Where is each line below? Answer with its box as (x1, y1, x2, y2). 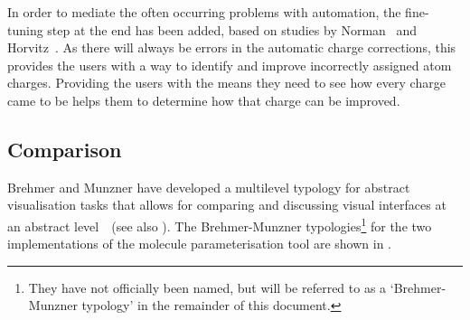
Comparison (7, 135, 122, 163)
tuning (7, 20, 43, 39)
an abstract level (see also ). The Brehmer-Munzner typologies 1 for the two (7, 213, 432, 235)
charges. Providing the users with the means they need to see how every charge (7, 73, 446, 92)
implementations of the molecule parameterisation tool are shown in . (7, 234, 391, 253)
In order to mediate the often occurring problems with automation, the (7, 3, 401, 21)
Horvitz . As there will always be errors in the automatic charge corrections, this (7, 38, 456, 57)
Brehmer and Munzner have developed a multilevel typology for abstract (7, 177, 410, 196)
